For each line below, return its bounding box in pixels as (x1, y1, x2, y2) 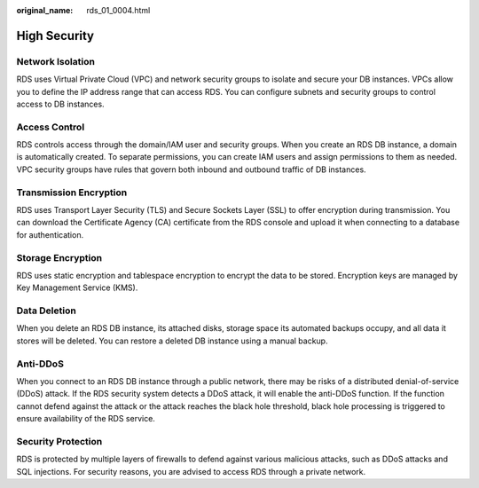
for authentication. (16, 229, 84, 240)
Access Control (16, 121, 85, 133)
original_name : (16, 5, 74, 15)
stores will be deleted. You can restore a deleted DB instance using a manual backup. (16, 335, 328, 346)
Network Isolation (16, 55, 95, 67)
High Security (16, 28, 95, 43)
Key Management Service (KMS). (16, 282, 138, 293)
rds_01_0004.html (86, 5, 151, 15)
